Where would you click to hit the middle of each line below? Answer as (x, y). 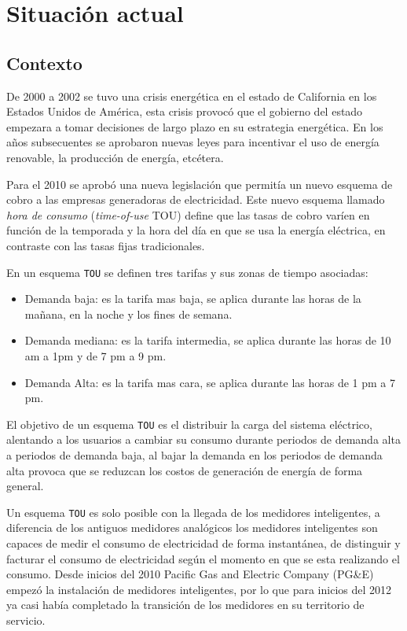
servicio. (26, 620)
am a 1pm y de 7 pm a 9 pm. (95, 355)
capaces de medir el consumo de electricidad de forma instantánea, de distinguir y (203, 543)
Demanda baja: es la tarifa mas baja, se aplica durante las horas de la (193, 299)
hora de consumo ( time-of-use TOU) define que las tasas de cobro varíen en (188, 214)
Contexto (44, 63)
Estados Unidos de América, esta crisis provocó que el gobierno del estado (185, 111)
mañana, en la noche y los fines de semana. (128, 314)
